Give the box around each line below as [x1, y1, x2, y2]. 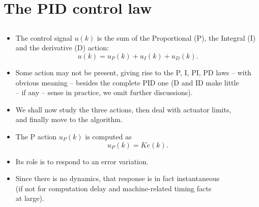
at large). [15, 193, 44, 203]
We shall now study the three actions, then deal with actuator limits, [15, 104, 232, 114]
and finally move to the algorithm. [15, 114, 123, 125]
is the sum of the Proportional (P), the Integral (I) [97, 32, 256, 43]
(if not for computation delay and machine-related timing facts [15, 183, 212, 193]
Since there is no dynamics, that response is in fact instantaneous [15, 173, 220, 184]
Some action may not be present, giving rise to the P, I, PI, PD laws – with [15, 67, 251, 77]
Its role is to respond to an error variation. [15, 156, 149, 166]
